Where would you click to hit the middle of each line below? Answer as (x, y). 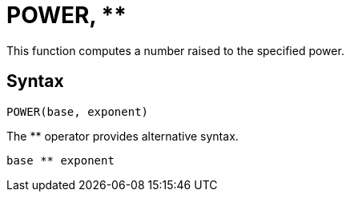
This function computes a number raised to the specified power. (175, 50)
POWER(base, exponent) (78, 111)
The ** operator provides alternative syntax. (123, 136)
